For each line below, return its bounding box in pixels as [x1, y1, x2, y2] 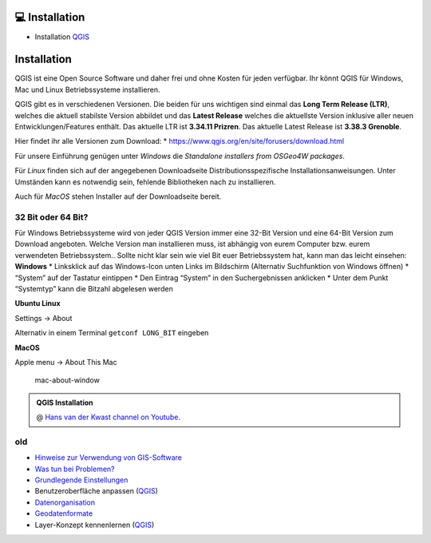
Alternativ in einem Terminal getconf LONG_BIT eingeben [14, 328, 209, 338]
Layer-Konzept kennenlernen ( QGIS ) [34, 520, 155, 529]
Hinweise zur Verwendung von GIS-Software [34, 453, 183, 462]
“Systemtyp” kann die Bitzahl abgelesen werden [14, 284, 173, 294]
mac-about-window [34, 375, 100, 385]
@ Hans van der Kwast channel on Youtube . [36, 412, 181, 422]
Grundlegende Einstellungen [34, 475, 129, 485]
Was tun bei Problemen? [34, 464, 115, 474]
